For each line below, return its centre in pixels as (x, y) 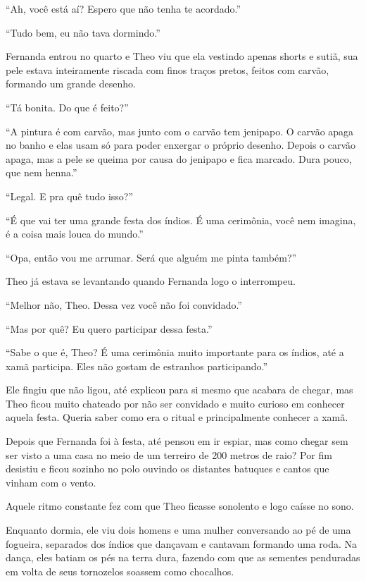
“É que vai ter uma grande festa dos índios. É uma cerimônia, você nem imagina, (181, 220)
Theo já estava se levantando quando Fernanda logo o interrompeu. (151, 281)
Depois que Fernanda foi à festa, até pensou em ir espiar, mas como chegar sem (177, 441)
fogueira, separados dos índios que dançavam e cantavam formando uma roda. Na (182, 543)
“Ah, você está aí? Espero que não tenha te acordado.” (124, 8)
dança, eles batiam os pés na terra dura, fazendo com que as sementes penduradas (183, 557)
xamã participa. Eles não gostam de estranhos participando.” (137, 366)
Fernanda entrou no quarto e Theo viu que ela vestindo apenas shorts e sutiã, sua (182, 56)
